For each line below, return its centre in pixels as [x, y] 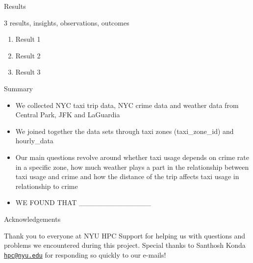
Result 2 [28, 55]
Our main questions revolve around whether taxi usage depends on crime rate [132, 157]
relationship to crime [47, 186]
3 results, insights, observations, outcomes [67, 22]
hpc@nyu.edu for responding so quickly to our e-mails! [85, 254]
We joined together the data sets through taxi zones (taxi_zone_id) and [125, 131]
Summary [18, 88]
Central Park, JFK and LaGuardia [68, 115]
